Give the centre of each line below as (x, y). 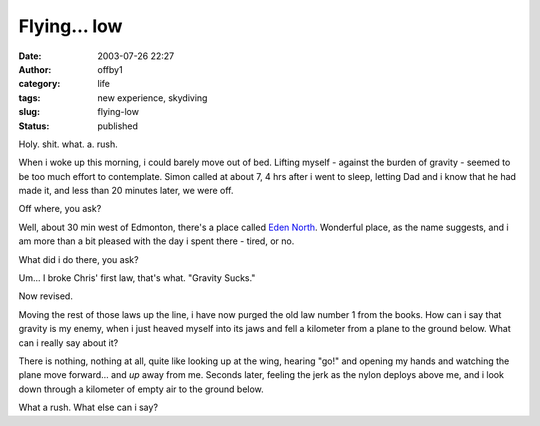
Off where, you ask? (60, 209)
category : (39, 84)
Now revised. (46, 296)
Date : (30, 56)
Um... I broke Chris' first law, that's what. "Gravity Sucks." (137, 278)
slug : (29, 112)
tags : (29, 97)
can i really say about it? (68, 342)
